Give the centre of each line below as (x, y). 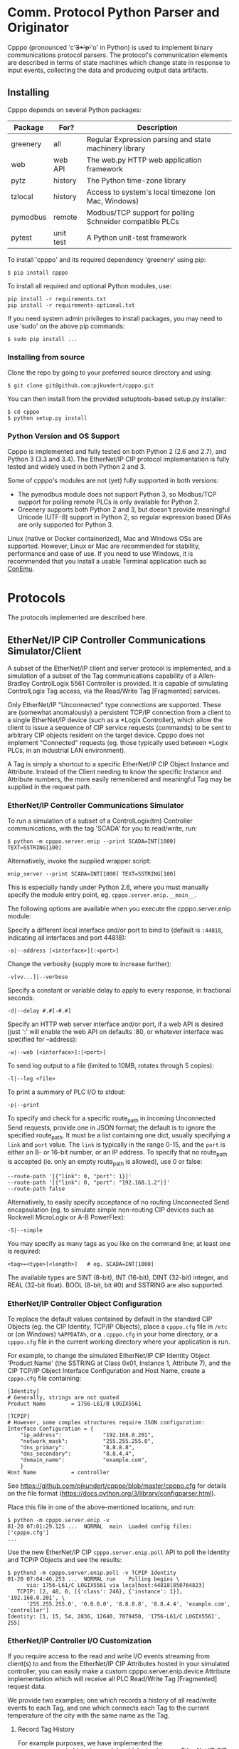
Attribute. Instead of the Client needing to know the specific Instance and (115, 772)
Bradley (19, 684)
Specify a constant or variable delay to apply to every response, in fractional (119, 990)
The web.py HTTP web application (144, 160)
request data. (27, 1687)
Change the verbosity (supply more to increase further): (90, 964)
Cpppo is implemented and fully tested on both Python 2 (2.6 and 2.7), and (117, 452)
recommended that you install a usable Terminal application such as (107, 562)
